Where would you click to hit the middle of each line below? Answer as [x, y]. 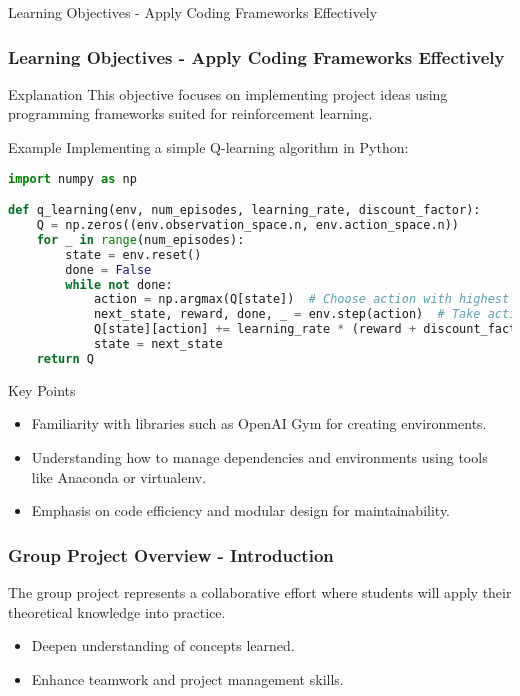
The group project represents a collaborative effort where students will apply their [260, 591]
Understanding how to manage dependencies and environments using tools [259, 456]
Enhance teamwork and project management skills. [187, 678]
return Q [65, 358]
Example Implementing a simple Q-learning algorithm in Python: [208, 147]
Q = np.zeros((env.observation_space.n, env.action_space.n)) [248, 225]
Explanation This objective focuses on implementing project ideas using [228, 93]
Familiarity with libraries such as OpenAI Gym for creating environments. [259, 423]
